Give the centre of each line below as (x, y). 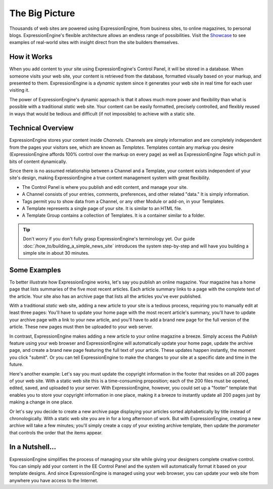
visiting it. (19, 90)
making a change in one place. (41, 402)
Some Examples (35, 270)
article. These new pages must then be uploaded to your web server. (81, 327)
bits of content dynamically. (38, 161)
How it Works (31, 57)
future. (16, 364)
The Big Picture (42, 13)
